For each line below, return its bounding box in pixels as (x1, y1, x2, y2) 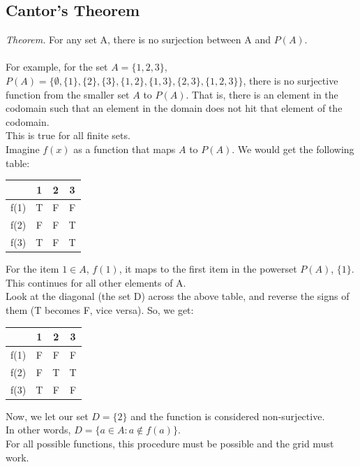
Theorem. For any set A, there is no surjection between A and (6, 32, 271, 47)
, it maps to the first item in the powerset (119, 261, 297, 276)
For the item (6, 261, 59, 276)
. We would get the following (232, 141, 354, 156)
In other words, (6, 422, 71, 437)
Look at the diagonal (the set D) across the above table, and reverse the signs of (6, 289, 350, 303)
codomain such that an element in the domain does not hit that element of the (6, 101, 343, 115)
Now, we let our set (6, 408, 89, 423)
